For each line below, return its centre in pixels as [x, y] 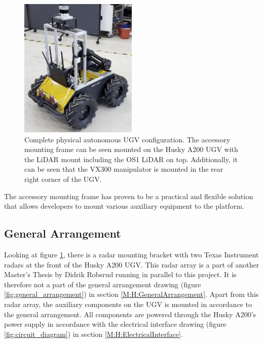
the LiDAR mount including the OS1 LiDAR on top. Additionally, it [131, 159]
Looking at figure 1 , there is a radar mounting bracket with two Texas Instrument [131, 255]
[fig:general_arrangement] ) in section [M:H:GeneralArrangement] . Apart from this [131, 294]
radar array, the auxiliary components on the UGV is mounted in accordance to [128, 304]
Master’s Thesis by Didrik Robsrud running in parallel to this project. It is [120, 274]
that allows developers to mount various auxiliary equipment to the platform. [124, 206]
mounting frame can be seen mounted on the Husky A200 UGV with [131, 149]
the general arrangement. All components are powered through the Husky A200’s [130, 314]
